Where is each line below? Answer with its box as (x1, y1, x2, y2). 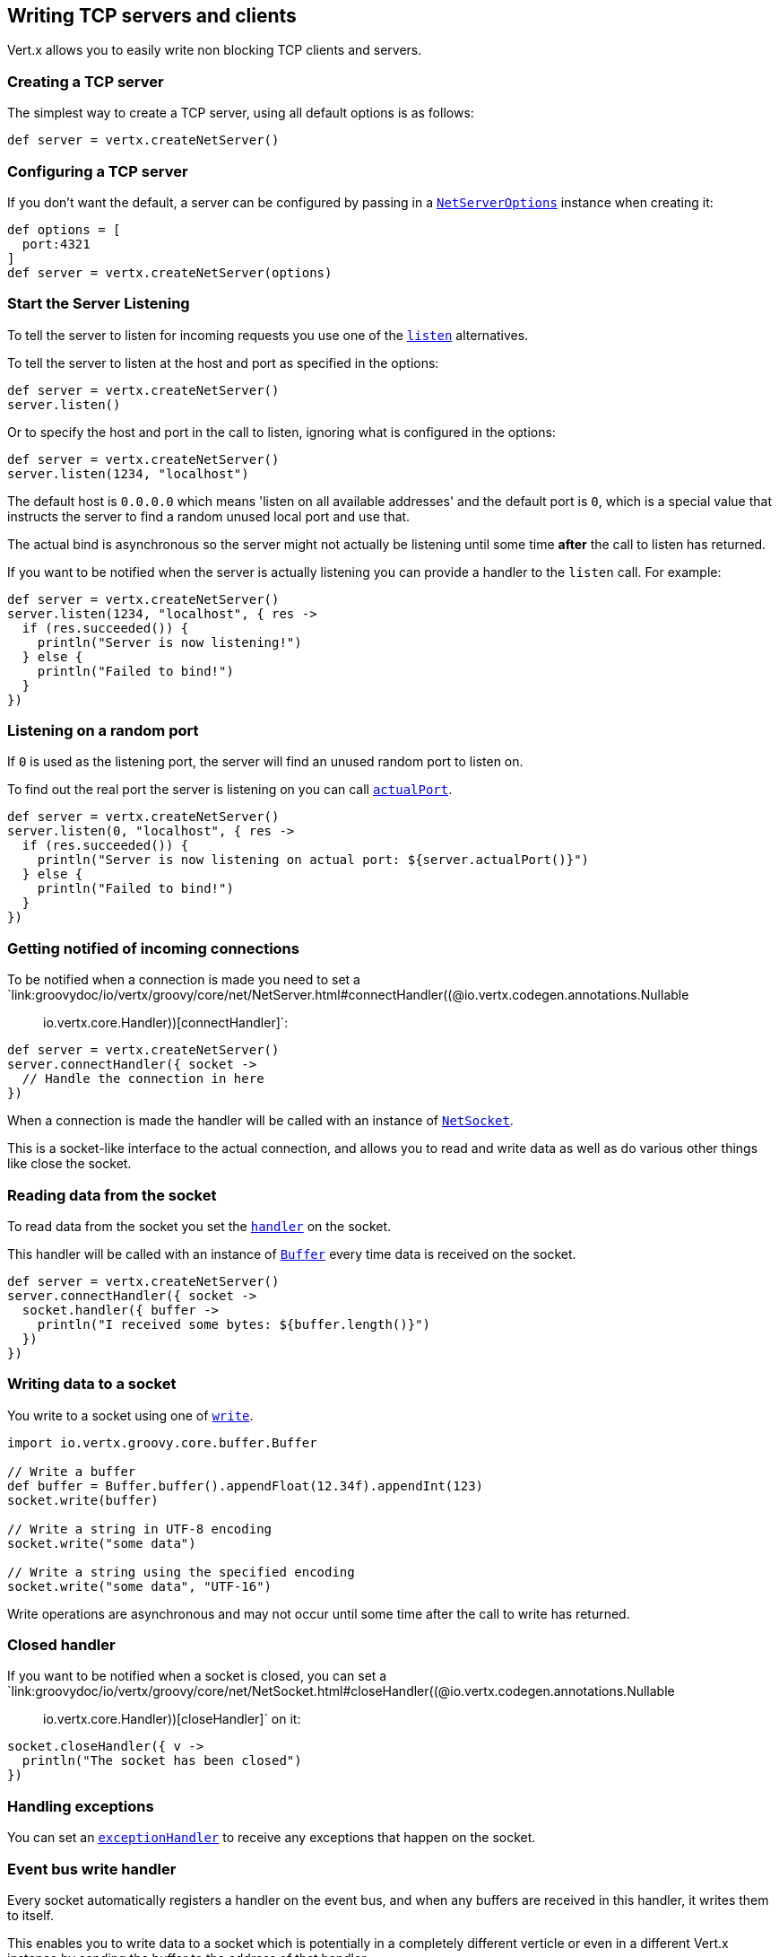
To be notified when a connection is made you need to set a (7, 972, 360, 988)
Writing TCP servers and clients (7, 4, 297, 27)
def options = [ (7, 222, 121, 237)
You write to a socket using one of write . (7, 1407, 254, 1423)
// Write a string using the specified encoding (7, 1564, 355, 1579)
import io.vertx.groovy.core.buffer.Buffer (7, 1435, 317, 1450)
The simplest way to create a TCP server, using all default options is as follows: (7, 105, 474, 121)
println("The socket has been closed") (22, 1753, 302, 1769)
